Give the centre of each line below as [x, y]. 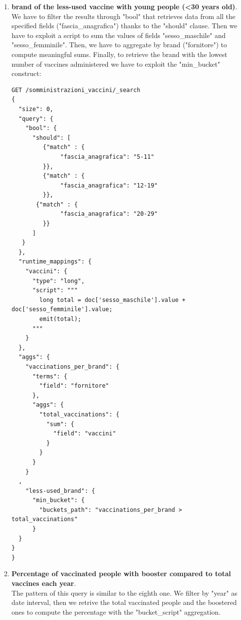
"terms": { [50, 376]
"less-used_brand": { [60, 491]
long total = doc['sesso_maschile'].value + [112, 300]
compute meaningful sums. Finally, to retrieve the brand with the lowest [119, 54]
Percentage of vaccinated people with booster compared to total [121, 573]
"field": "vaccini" [85, 434]
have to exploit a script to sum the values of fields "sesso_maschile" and [119, 35]
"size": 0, [36, 109]
